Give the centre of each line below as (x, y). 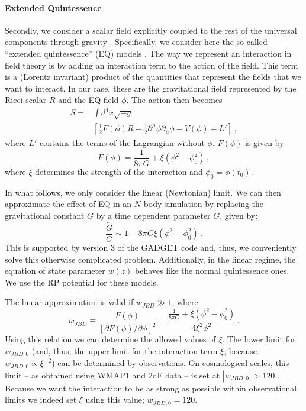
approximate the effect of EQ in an (68, 204)
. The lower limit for (259, 339)
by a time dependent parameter (153, 216)
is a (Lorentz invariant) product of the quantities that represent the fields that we (153, 77)
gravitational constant (45, 216)
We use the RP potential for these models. (82, 282)
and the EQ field (88, 100)
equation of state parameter (55, 271)
